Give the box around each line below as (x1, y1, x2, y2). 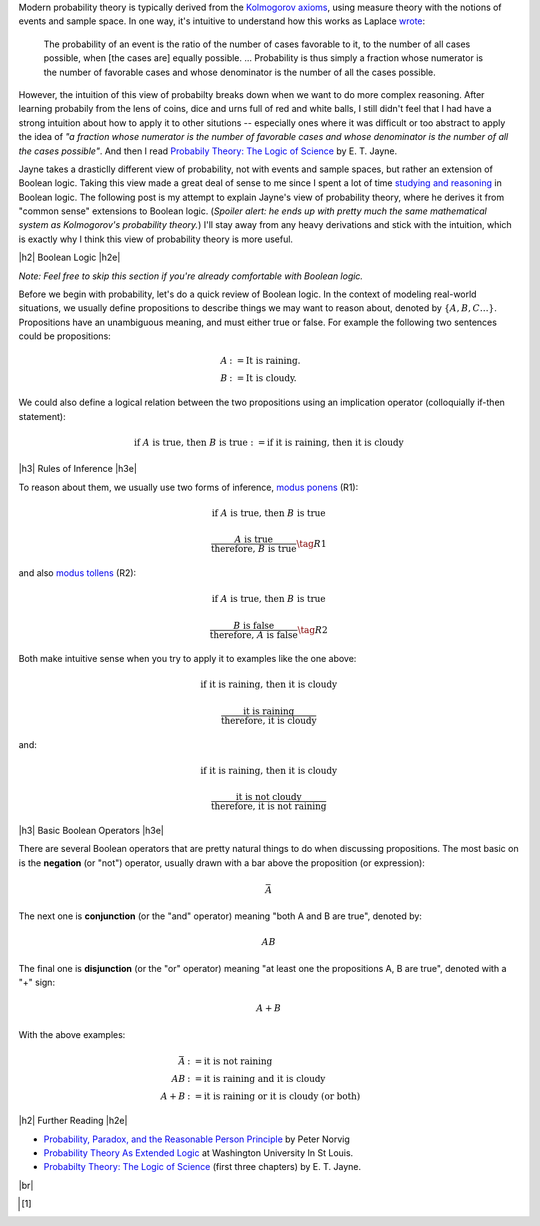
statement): (18, 410, 66, 422)
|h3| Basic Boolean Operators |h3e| (18, 825, 165, 837)
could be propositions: (18, 330, 112, 342)
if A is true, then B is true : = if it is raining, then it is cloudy (133, 436, 404, 448)
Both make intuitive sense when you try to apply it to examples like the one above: (18, 653, 357, 665)
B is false (233, 620, 275, 631)
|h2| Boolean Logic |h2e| (18, 251, 121, 264)
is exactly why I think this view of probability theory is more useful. (18, 233, 294, 245)
